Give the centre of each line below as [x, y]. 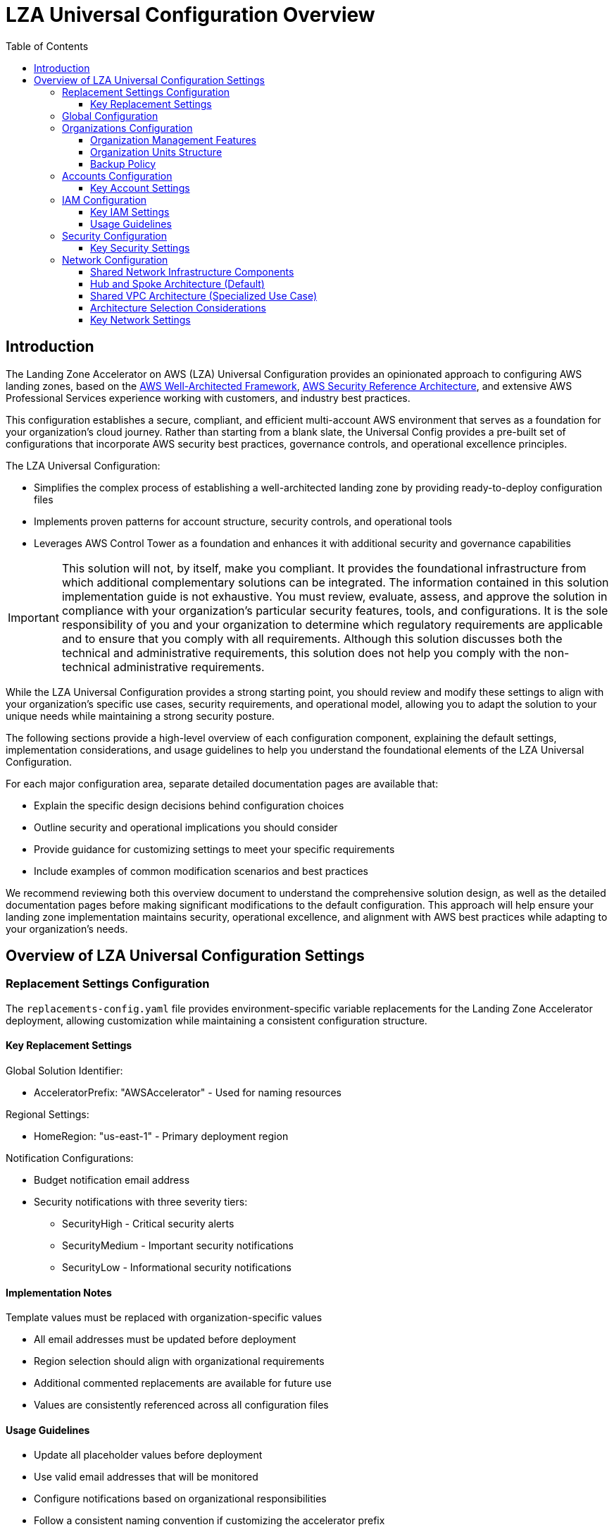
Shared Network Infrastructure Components [192, 271]
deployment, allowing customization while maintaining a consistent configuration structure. [217, 1020]
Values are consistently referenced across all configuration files [181, 1405]
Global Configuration [110, 116]
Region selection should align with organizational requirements [179, 1361]
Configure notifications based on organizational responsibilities [180, 1499]
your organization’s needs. [67, 929]
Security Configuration [114, 235]
